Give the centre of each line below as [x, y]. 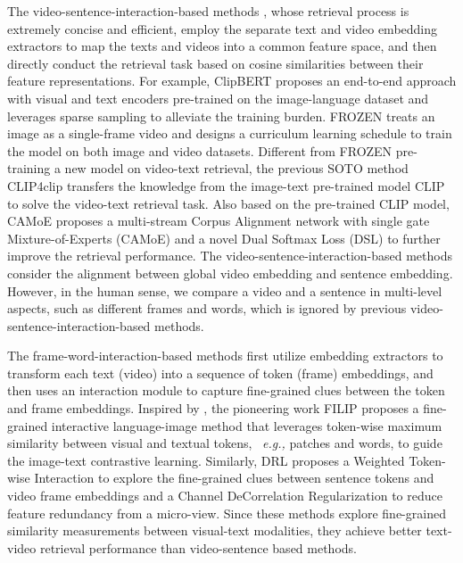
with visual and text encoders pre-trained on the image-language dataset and [218, 98]
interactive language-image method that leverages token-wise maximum [247, 425]
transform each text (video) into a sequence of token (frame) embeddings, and [220, 373]
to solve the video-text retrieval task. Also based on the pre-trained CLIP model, [228, 203]
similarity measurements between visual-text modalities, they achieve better [215, 530]
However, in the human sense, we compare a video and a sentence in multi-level [225, 290]
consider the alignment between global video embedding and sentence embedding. [230, 273]
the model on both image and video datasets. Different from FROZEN [200, 150]
